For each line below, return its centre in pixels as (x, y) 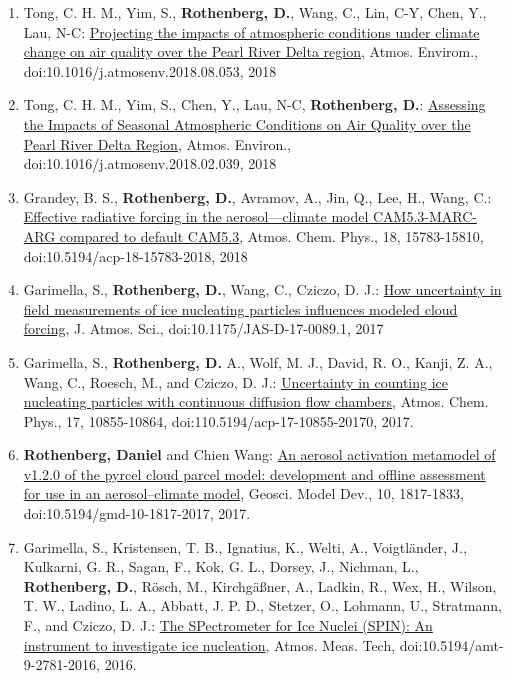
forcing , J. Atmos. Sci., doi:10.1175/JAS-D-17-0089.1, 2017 (203, 328)
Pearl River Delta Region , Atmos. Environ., (157, 143)
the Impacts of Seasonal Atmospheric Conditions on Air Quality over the (247, 123)
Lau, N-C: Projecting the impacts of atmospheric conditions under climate (251, 31)
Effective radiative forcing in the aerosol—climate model (196, 216)
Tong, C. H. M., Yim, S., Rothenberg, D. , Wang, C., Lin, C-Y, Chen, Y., (255, 12)
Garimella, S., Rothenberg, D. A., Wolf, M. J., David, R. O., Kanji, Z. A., (258, 361)
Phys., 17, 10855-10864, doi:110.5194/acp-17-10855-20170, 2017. (218, 420)
